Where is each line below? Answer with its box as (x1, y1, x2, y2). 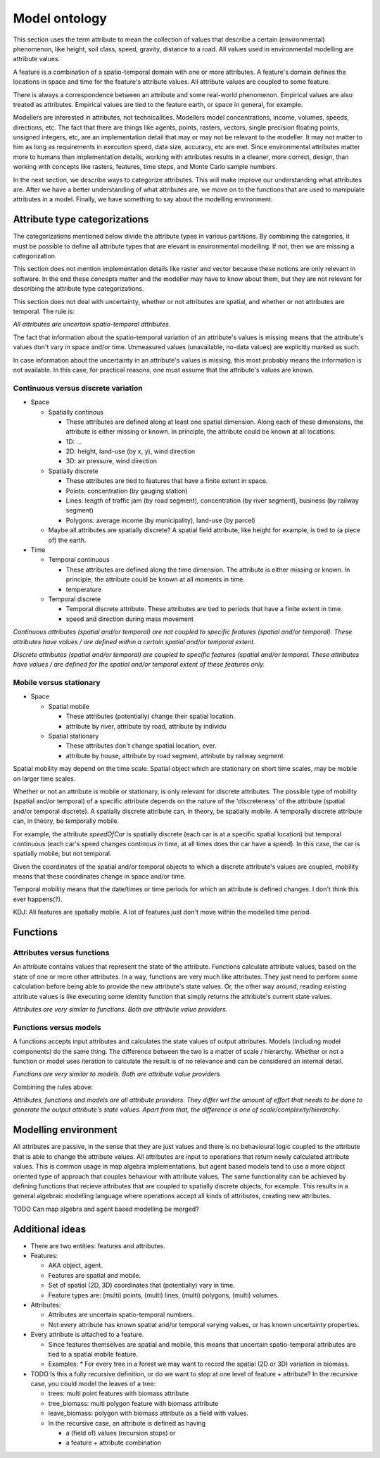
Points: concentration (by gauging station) (65, 486, 188, 495)
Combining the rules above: (13, 1083, 94, 1091)
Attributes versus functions (13, 948, 110, 957)
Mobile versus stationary (13, 678, 101, 688)
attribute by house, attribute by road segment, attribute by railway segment (65, 751, 284, 760)
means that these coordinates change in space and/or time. (13, 872, 186, 881)
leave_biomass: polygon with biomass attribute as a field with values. (48, 1409, 249, 1418)
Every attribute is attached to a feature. (30, 1331, 144, 1339)
